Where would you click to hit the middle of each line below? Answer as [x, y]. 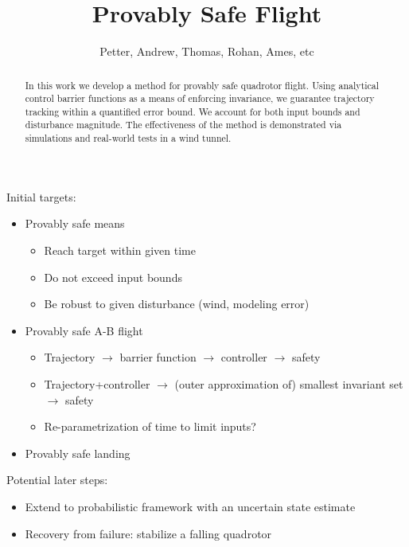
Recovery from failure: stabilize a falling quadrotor [148, 533]
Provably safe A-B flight [84, 330]
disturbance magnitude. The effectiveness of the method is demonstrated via [183, 125]
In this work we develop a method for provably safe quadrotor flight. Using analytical [202, 85]
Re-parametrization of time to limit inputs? [150, 426]
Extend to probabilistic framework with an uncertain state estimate [190, 506]
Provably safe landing [78, 453]
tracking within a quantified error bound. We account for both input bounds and [193, 111]
